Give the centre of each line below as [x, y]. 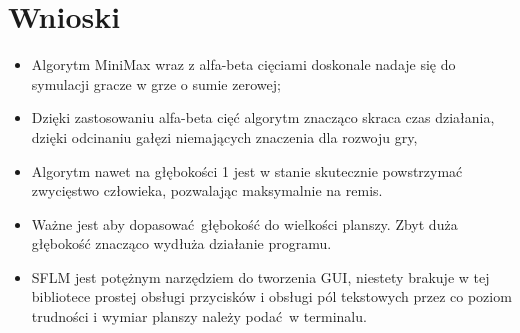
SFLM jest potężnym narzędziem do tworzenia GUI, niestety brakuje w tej [260, 276]
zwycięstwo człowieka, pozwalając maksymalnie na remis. [207, 190]
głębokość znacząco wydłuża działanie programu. [181, 243]
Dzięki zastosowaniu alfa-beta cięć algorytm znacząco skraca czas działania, [263, 117]
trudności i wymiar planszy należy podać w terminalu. [199, 316]
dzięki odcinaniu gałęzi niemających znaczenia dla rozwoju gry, [224, 136]
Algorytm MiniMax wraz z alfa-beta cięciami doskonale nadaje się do [243, 64]
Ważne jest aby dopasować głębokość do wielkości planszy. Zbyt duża [244, 223]
